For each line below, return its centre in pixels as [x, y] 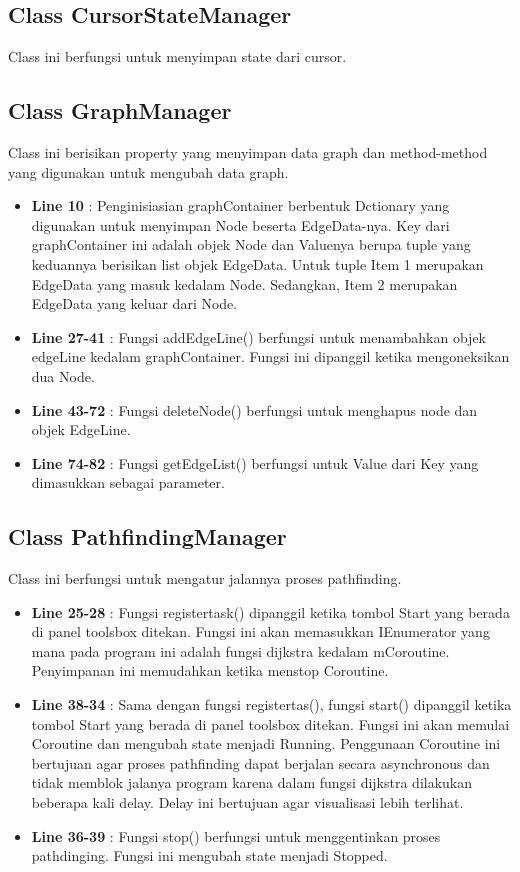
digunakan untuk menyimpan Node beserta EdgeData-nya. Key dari [240, 224]
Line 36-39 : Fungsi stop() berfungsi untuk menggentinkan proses [236, 835]
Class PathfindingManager [147, 536]
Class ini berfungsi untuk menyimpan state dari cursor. [177, 56]
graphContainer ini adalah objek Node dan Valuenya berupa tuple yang [251, 244]
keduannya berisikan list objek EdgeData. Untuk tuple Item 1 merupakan [257, 263]
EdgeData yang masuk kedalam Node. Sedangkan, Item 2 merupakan [244, 283]
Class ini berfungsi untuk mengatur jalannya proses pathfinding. [205, 578]
